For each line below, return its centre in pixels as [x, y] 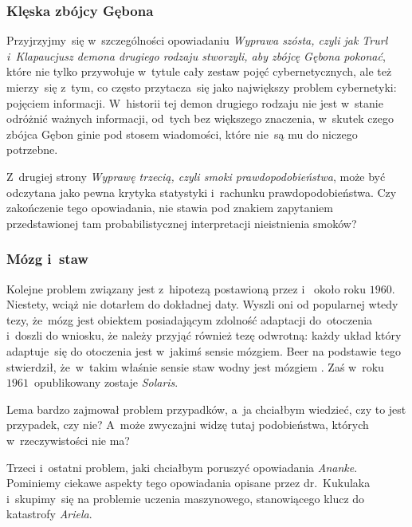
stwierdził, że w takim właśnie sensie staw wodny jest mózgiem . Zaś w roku [195, 366]
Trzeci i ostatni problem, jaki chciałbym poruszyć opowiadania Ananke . [182, 467]
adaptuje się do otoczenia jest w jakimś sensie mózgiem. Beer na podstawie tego [204, 350]
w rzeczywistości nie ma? [68, 440]
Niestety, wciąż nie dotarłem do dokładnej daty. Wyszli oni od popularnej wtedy [202, 304]
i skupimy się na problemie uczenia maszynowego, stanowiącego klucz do [186, 498]
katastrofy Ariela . [49, 514]
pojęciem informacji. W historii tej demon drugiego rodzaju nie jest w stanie [195, 102]
